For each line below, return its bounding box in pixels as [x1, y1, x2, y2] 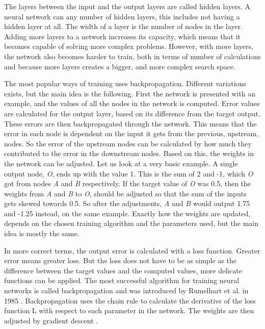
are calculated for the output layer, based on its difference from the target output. [4, 108, 260, 118]
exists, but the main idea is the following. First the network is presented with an [4, 88, 256, 98]
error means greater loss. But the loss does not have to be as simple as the [4, 255, 236, 266]
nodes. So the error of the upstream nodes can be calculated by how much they [4, 138, 252, 148]
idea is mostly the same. [4, 228, 79, 239]
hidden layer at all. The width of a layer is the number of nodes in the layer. [4, 21, 243, 32]
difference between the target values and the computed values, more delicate [4, 265, 242, 275]
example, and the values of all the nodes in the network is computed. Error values [4, 98, 260, 109]
